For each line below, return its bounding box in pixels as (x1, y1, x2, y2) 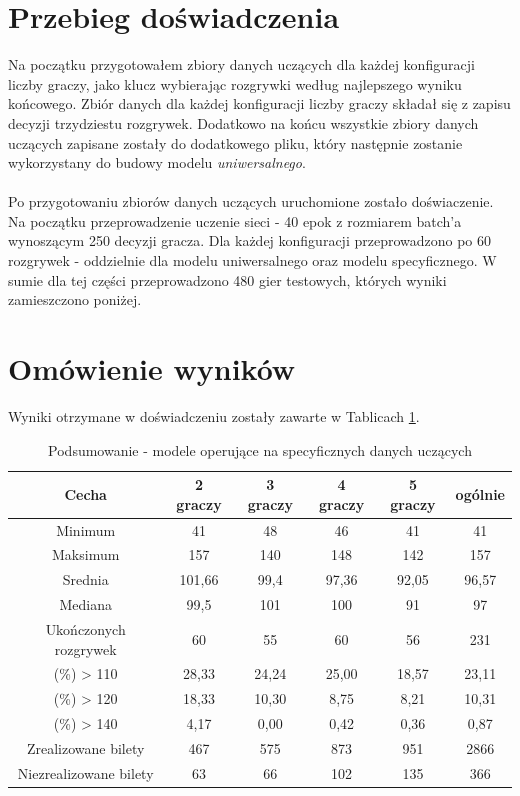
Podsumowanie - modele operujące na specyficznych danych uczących (48, 439, 472, 460)
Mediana (59, 594, 112, 615)
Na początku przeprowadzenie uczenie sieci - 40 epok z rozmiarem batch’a (8, 210, 462, 231)
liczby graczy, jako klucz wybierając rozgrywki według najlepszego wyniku (8, 73, 462, 94)
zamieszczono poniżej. (8, 289, 142, 310)
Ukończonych (45, 618, 126, 639)
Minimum (56, 519, 116, 540)
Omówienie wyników (8, 348, 296, 389)
